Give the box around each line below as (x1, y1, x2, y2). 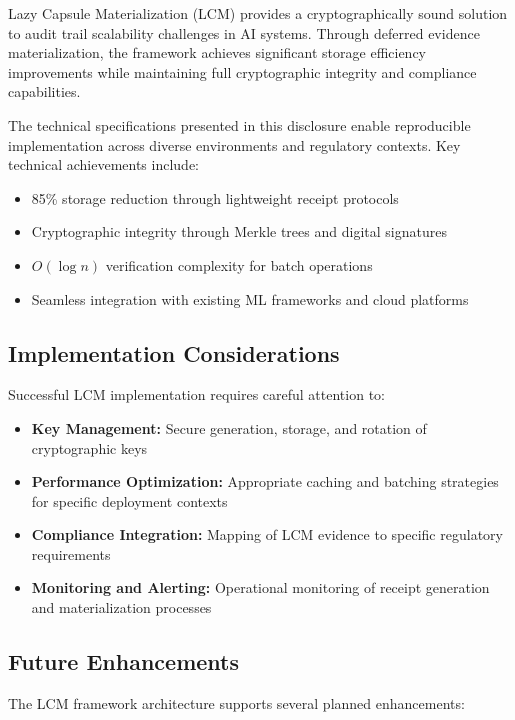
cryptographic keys (31, 437, 148, 458)
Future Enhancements (8, 646, 239, 677)
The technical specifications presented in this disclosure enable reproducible (8, 114, 471, 135)
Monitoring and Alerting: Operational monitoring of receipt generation (31, 577, 490, 598)
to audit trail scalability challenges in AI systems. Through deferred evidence (8, 22, 480, 43)
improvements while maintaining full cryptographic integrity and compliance (8, 61, 477, 82)
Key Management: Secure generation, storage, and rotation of (31, 417, 427, 438)
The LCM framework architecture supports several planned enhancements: (8, 692, 465, 713)
